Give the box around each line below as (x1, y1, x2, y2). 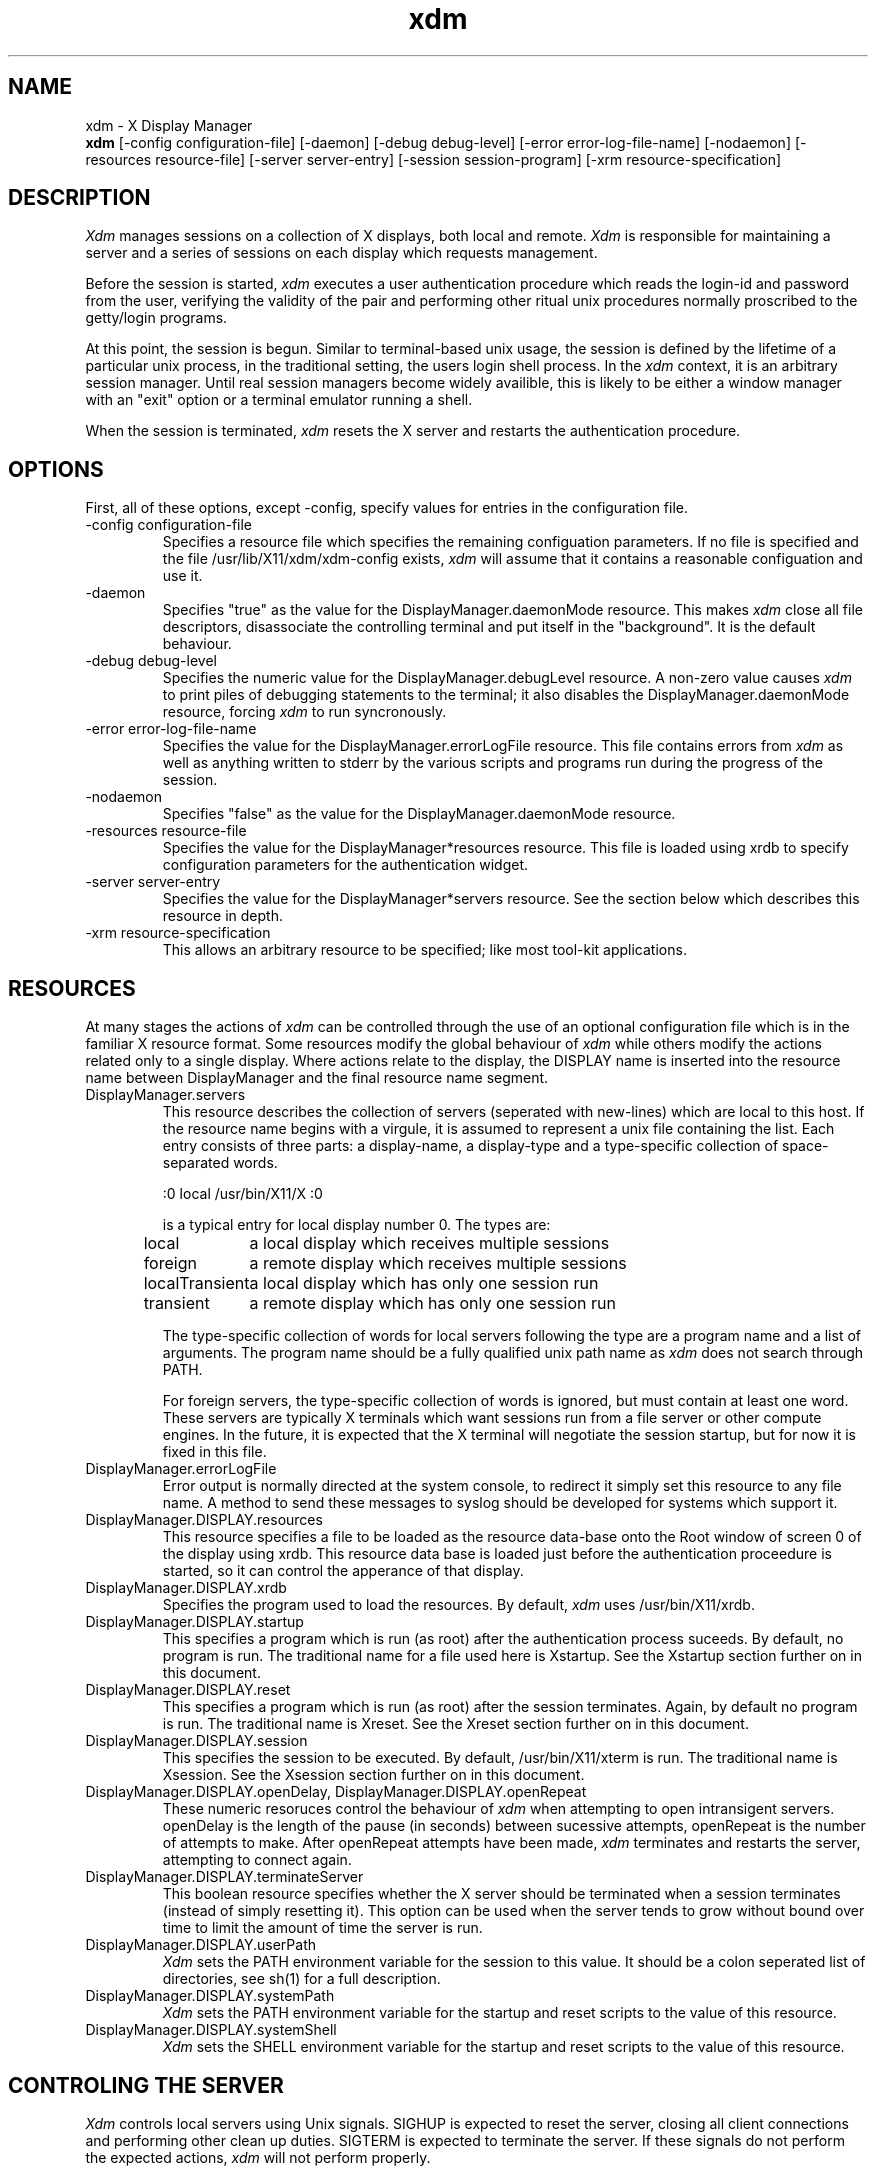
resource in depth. (162, 907, 283, 925)
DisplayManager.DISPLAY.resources (85, 1511, 323, 1529)
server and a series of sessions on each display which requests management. (85, 244, 598, 262)
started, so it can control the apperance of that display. (162, 1562, 524, 1580)
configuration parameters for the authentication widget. (162, 856, 529, 874)
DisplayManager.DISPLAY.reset (85, 1681, 291, 1699)
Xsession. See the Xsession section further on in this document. (162, 1766, 585, 1784)
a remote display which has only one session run (249, 1293, 616, 1314)
